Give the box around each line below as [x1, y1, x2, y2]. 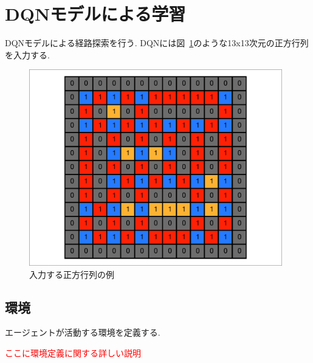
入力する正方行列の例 [29, 268, 114, 280]
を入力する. [5, 48, 50, 61]
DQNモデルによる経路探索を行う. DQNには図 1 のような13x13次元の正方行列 [5, 36, 309, 49]
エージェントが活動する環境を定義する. [5, 326, 160, 339]
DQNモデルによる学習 [5, 1, 186, 26]
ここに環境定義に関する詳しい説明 [5, 347, 141, 359]
